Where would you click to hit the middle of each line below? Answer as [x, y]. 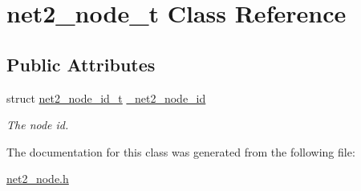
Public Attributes [81, 64]
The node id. [38, 125]
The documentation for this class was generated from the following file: [181, 151]
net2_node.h [38, 179]
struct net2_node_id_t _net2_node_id [106, 98]
